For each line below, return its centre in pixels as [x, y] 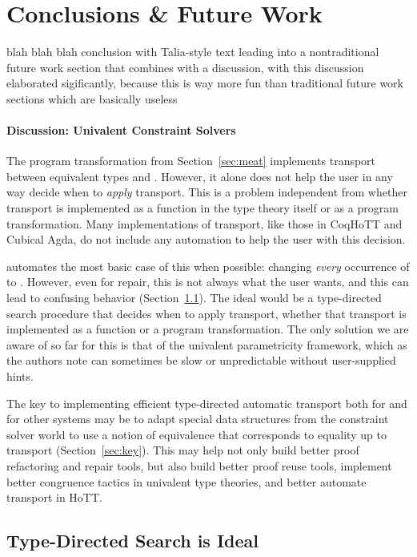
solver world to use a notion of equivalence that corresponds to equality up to [196, 434]
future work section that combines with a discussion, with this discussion [185, 67]
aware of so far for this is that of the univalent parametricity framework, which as [207, 344]
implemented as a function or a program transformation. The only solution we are [208, 329]
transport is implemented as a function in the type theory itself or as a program [202, 208]
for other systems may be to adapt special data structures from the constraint [198, 419]
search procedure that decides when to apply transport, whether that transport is [206, 313]
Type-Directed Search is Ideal [133, 541]
